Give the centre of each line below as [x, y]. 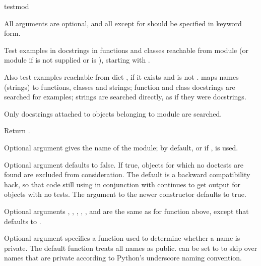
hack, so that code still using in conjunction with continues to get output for [122, 184]
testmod [17, 6]
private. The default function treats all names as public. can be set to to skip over [131, 248]
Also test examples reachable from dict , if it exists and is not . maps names [121, 76]
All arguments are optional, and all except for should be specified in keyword [123, 23]
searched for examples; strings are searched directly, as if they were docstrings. [125, 97]
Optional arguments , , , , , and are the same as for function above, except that [126, 211]
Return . [17, 130]
